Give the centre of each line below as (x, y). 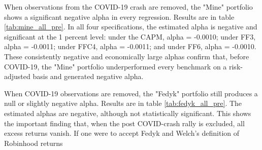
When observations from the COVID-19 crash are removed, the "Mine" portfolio (128, 7)
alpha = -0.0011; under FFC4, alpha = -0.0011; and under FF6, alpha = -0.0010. (130, 46)
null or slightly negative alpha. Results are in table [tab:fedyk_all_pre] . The (123, 103)
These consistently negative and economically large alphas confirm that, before (127, 56)
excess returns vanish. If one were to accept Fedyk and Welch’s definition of (122, 133)
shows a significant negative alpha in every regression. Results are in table (119, 16)
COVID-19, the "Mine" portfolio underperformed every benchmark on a (116, 66)
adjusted (17, 76)
